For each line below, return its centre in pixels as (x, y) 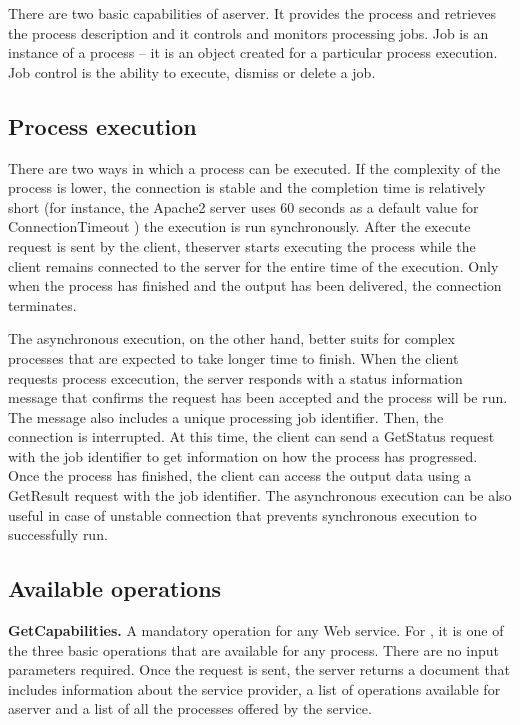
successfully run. (58, 534)
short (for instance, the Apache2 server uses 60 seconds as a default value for (243, 206)
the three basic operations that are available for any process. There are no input (253, 649)
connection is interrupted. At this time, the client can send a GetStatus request (251, 436)
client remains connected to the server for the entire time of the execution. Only (253, 265)
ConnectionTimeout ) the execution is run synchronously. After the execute (239, 226)
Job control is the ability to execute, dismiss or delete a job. (192, 71)
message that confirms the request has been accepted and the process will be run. (258, 397)
